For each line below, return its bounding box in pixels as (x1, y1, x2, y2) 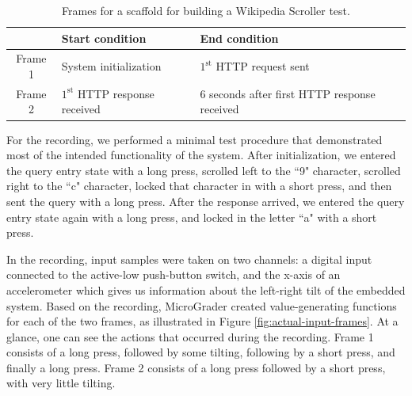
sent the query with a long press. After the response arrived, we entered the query (6, 192, 405, 209)
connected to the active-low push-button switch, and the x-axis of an (6, 266, 341, 283)
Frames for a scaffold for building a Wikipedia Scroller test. (62, 2, 350, 18)
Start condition (61, 29, 147, 46)
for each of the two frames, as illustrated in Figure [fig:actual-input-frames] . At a (6, 313, 399, 329)
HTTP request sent (216, 58, 310, 74)
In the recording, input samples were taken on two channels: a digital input (6, 250, 372, 267)
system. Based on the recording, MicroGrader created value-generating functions (6, 297, 397, 314)
